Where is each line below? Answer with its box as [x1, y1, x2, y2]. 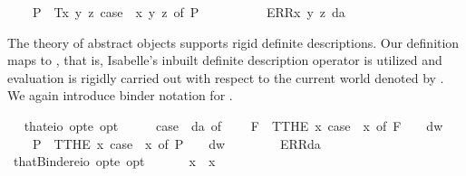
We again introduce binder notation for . [7, 86, 233, 105]
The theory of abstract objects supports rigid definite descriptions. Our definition [7, 32, 460, 51]
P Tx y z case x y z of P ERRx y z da [32, 3, 345, 21]
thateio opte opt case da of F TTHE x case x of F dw [24, 116, 443, 134]
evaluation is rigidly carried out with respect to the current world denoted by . [7, 68, 444, 87]
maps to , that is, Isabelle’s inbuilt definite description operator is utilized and [7, 51, 442, 69]
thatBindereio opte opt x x [13, 152, 216, 171]
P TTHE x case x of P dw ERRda [32, 134, 321, 153]
